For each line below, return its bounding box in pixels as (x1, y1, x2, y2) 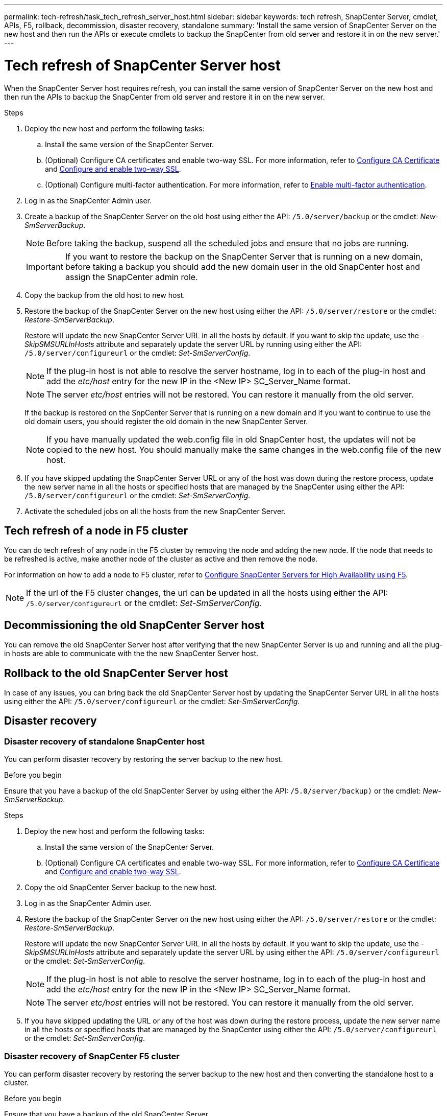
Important (26, 261, 63, 272)
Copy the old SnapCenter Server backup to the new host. (24, 883, 217, 892)
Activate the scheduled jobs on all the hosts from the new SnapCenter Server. (24, 506, 286, 516)
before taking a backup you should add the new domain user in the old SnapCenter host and (65, 261, 420, 272)
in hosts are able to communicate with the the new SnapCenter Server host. (4, 649, 259, 658)
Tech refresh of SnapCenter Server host (4, 56, 281, 74)
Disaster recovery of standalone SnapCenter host (4, 736, 205, 747)
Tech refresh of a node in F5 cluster (4, 524, 188, 537)
